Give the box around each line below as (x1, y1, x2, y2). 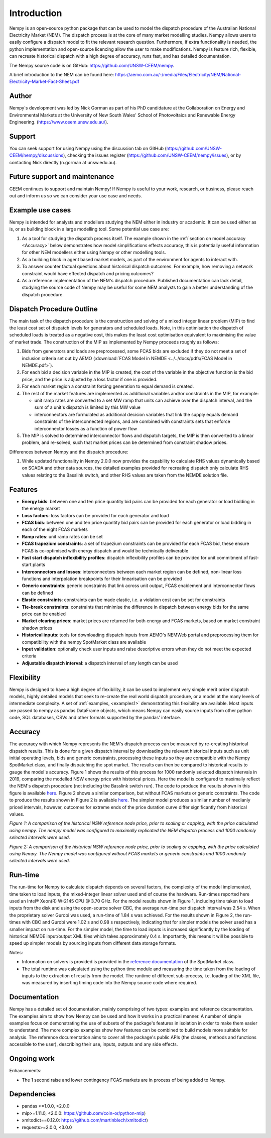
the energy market (22, 505, 60, 512)
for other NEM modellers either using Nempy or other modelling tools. (22, 249, 166, 256)
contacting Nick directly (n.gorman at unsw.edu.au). (9, 159, 117, 165)
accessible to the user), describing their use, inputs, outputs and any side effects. (9, 1041, 178, 1047)
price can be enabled (22, 611, 66, 617)
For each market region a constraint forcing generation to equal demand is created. (22, 383, 194, 389)
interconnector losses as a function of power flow (34, 425, 138, 431)
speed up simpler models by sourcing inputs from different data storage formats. (9, 940, 177, 946)
